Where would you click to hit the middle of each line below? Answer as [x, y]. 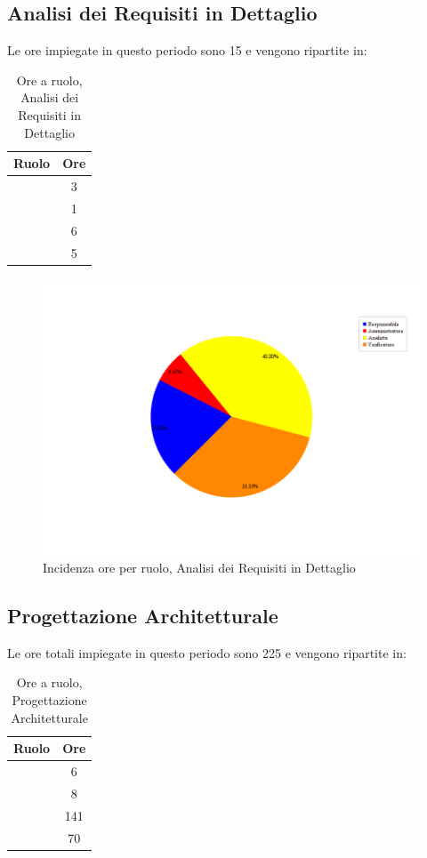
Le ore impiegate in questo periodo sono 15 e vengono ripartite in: [187, 50]
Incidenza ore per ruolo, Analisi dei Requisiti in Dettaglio [199, 567]
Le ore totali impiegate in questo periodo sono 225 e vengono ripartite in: [207, 652]
